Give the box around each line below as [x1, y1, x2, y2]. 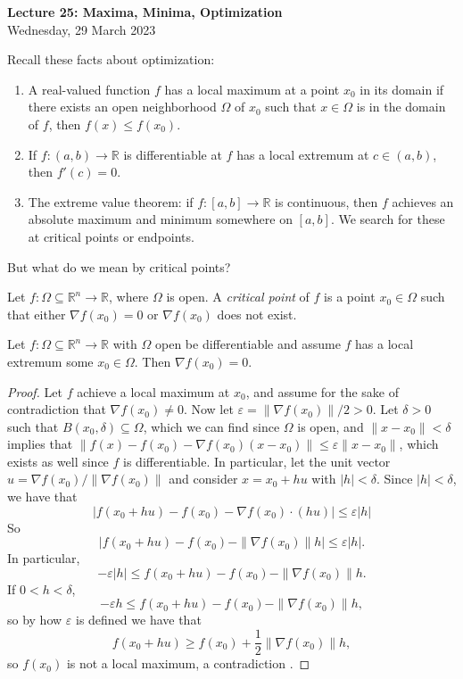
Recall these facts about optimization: [7, 50, 215, 69]
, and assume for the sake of [245, 382, 399, 401]
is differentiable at [123, 145, 222, 163]
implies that [7, 435, 73, 453]
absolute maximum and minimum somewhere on [28, 210, 293, 228]
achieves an [392, 192, 454, 211]
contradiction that [7, 400, 106, 418]
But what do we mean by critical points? [7, 257, 231, 276]
